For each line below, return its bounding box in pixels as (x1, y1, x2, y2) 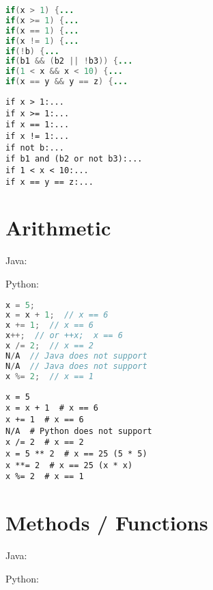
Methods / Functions (5, 509, 208, 536)
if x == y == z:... (5, 177, 94, 187)
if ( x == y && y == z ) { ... (5, 77, 128, 87)
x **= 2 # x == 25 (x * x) (5, 460, 133, 470)
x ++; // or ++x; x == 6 (5, 331, 123, 341)
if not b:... (5, 142, 64, 153)
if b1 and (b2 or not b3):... (5, 154, 143, 164)
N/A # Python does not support (5, 426, 152, 436)
